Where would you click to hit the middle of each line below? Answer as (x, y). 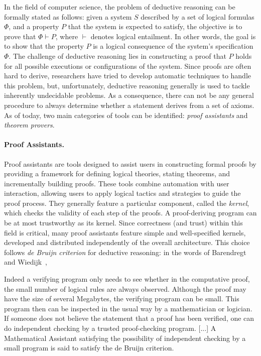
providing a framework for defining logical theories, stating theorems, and (117, 173)
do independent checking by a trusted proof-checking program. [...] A (110, 328)
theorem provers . (29, 125)
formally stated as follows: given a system (68, 16)
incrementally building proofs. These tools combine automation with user (117, 183)
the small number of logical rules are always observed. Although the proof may (125, 288)
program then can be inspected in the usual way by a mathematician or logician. (128, 308)
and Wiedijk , (26, 262)
